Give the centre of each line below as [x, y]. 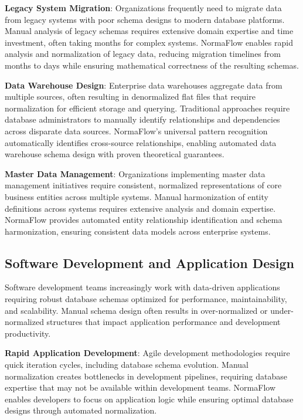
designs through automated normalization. [81, 410]
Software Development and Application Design [149, 262]
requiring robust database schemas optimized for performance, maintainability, [146, 299]
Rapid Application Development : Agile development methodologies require [147, 353]
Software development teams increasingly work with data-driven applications [142, 287]
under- [282, 310]
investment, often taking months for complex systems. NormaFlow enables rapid [149, 42]
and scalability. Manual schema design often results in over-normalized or [136, 310]
